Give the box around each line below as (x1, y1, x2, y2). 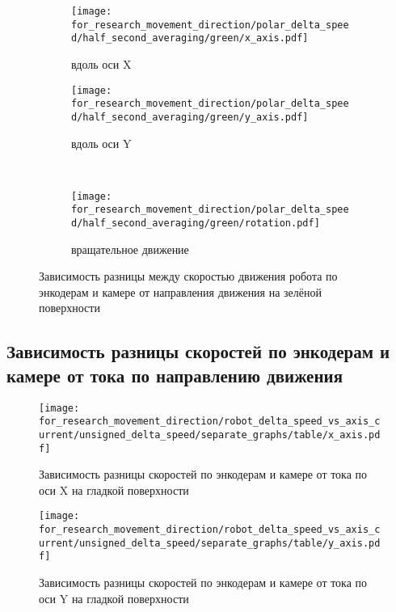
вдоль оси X (71, 55, 132, 72)
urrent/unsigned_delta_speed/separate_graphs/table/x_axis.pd (39, 428, 381, 441)
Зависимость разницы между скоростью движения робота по (39, 268, 338, 285)
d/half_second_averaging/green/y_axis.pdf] (71, 111, 309, 123)
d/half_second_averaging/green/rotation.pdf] (71, 217, 320, 230)
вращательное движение (71, 240, 189, 257)
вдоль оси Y (71, 134, 132, 151)
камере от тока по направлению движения (6, 362, 343, 387)
